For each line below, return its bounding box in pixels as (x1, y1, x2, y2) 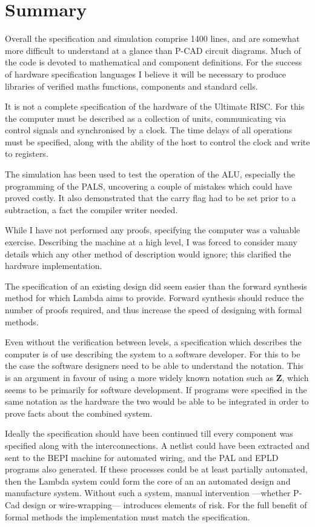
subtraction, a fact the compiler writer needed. (5, 203, 178, 216)
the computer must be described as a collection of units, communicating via (5, 111, 286, 124)
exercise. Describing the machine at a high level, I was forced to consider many (5, 236, 297, 248)
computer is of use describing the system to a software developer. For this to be (5, 347, 300, 360)
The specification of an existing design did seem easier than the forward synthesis (5, 279, 307, 292)
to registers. (5, 147, 48, 160)
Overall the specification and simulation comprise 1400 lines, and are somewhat (5, 32, 300, 45)
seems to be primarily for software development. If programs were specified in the (5, 383, 307, 396)
